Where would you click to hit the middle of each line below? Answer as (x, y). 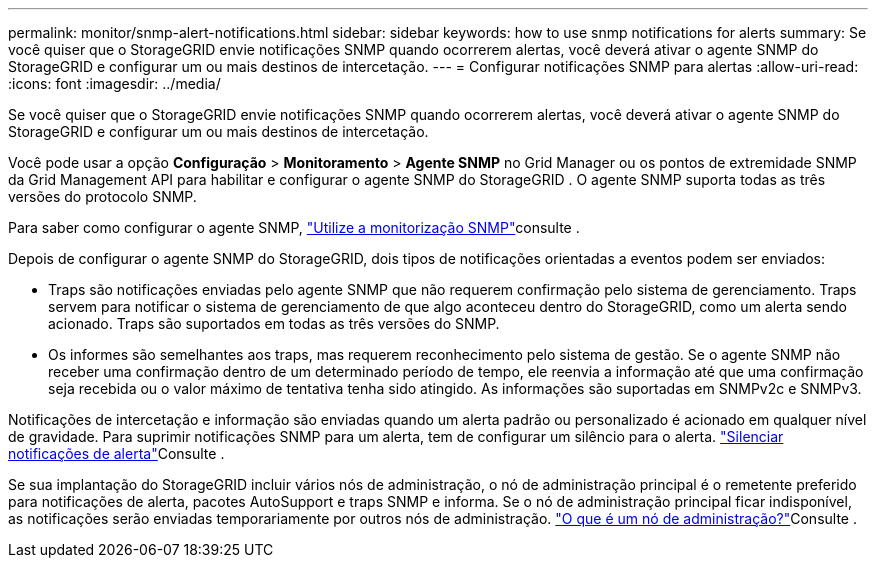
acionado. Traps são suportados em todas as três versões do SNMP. (274, 323)
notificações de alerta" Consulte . (116, 453)
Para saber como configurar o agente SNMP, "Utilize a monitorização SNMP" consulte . (294, 227)
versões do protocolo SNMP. (102, 196)
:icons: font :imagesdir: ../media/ (114, 83)
